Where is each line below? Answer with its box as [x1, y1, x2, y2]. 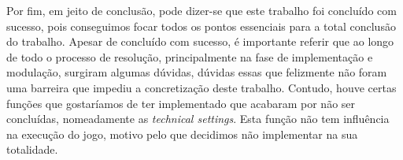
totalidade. [6, 141, 58, 158]
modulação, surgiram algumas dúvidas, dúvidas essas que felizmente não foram [6, 64, 387, 80]
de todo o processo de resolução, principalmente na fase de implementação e [6, 48, 373, 65]
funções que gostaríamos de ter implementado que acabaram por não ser [6, 95, 356, 111]
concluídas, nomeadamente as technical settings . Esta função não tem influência [6, 110, 390, 127]
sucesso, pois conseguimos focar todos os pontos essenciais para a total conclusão [6, 17, 396, 34]
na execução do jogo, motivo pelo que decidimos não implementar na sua [6, 125, 358, 142]
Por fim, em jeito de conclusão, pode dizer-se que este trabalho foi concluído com [6, 2, 397, 18]
